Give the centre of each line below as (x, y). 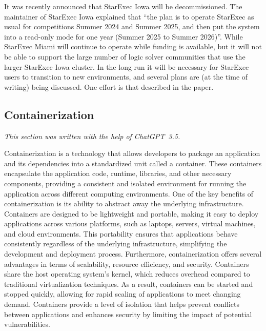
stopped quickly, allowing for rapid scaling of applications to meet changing (122, 294)
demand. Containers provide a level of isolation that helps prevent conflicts (122, 304)
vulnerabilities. (27, 324)
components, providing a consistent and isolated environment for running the (125, 183)
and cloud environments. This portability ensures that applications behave (121, 233)
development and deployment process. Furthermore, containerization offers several (133, 254)
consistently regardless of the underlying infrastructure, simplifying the (116, 244)
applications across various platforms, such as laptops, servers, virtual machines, (130, 223)
